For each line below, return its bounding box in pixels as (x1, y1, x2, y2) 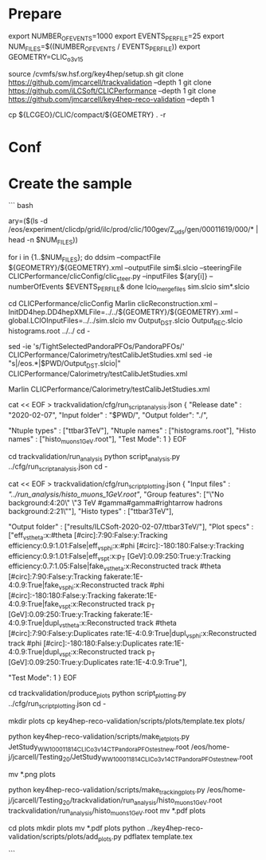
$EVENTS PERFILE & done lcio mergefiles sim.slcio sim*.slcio (65, 281, 250, 293)
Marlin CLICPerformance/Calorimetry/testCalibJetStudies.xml (8, 384, 210, 395)
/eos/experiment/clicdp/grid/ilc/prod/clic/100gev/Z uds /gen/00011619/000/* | (8, 225, 259, 236)
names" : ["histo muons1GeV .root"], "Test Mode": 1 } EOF (8, 434, 187, 446)
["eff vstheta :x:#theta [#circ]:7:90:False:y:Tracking (8, 531, 168, 542)
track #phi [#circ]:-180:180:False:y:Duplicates (8, 638, 158, 648)
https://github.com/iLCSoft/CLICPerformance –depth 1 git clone (8, 86, 217, 96)
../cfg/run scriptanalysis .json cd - (8, 461, 108, 473)
